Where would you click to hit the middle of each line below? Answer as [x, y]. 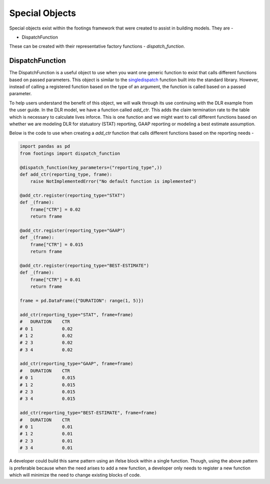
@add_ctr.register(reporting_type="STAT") [72, 196]
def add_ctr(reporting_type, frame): [66, 174]
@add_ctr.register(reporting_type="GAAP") [72, 231]
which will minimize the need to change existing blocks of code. [75, 475]
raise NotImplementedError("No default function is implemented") [113, 181]
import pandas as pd [45, 146]
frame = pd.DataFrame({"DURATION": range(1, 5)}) [82, 300]
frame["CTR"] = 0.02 [55, 209]
